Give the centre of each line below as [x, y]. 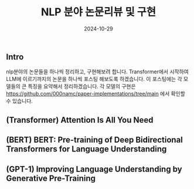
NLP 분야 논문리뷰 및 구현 [98, 12]
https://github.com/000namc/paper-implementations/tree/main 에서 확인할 [96, 94]
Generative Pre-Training [51, 178]
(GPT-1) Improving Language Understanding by [94, 169]
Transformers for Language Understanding [86, 149]
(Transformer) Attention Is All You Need [80, 120]
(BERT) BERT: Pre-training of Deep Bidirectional [95, 140]
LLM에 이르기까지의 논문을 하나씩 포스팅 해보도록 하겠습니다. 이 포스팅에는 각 [94, 79]
